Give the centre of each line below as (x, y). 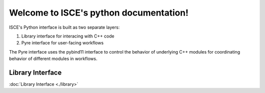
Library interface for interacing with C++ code (68, 36)
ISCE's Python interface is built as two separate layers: (64, 27)
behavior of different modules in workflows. (53, 59)
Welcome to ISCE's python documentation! (99, 13)
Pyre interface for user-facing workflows (63, 43)
